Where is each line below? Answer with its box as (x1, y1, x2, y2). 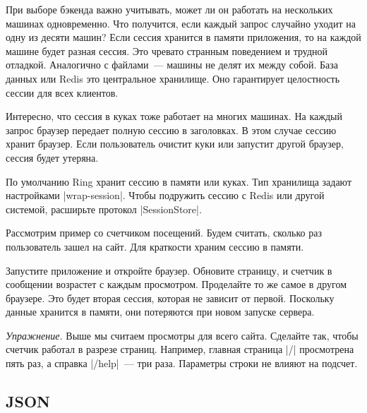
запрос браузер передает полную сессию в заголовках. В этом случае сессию (6, 122, 337, 137)
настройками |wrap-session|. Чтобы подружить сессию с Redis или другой (6, 188, 325, 203)
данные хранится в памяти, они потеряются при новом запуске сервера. (6, 304, 315, 319)
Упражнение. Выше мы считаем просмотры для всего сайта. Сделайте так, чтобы (6, 328, 359, 342)
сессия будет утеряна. (6, 150, 99, 164)
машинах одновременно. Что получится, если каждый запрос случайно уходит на (6, 16, 356, 30)
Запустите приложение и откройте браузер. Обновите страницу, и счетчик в (6, 263, 332, 277)
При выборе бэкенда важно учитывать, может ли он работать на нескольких (6, 2, 333, 16)
